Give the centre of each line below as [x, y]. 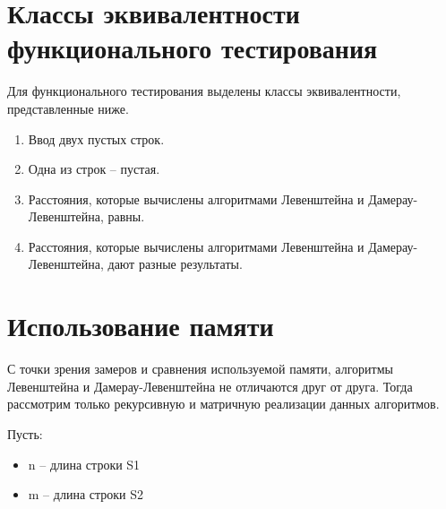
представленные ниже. [68, 108]
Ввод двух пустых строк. [96, 138]
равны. [126, 216]
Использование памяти [141, 326]
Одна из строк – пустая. [94, 169]
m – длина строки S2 [86, 494]
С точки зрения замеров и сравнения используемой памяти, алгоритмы [200, 369]
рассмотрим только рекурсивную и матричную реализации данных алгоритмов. [223, 404]
